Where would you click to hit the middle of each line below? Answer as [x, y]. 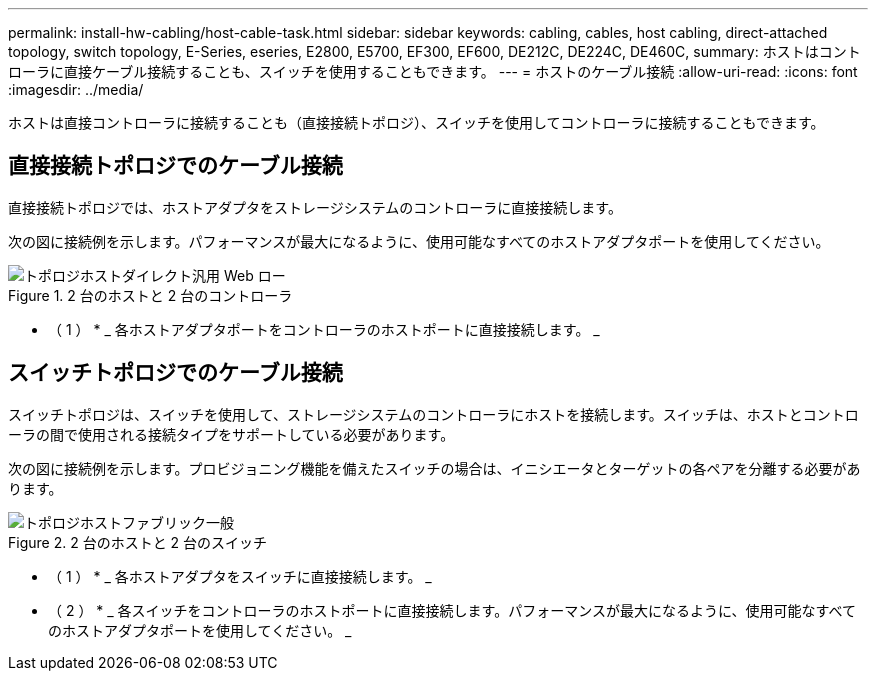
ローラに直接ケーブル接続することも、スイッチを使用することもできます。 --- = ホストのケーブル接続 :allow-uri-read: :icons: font [433, 71]
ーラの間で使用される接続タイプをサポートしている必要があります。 [231, 434]
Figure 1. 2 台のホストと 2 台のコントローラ [150, 295]
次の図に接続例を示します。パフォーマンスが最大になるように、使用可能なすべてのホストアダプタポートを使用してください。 [419, 241]
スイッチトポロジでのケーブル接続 [175, 373]
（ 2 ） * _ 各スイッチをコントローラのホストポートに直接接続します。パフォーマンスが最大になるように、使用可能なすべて [452, 610]
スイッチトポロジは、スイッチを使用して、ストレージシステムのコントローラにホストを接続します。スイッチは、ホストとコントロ [433, 414]
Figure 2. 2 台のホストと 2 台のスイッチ [138, 542]
